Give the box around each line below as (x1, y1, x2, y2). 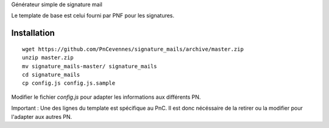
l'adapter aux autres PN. (11, 113, 73, 120)
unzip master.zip (22, 54, 74, 61)
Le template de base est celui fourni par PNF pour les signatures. (11, 12, 175, 20)
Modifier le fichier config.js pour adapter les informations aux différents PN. (11, 93, 201, 101)
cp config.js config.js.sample (22, 80, 116, 87)
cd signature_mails (22, 71, 80, 78)
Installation (11, 28, 55, 38)
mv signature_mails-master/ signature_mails (22, 63, 158, 69)
